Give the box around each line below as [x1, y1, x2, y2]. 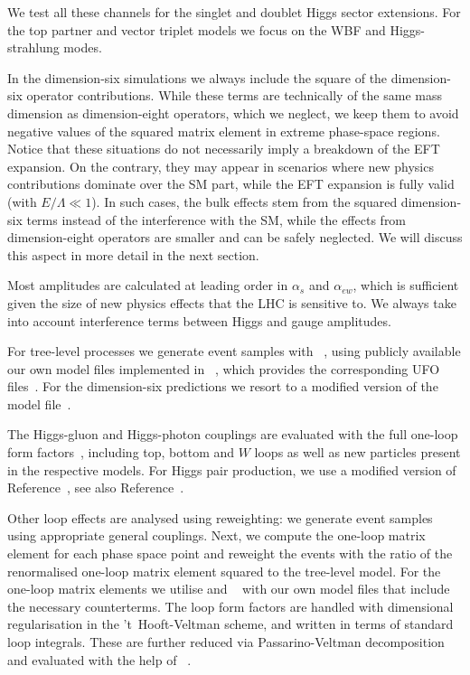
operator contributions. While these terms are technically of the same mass [26, 86, 442, 105]
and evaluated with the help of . [7, 650, 192, 669]
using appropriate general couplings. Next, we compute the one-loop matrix [7, 526, 426, 545]
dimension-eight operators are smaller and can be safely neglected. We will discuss [7, 228, 463, 247]
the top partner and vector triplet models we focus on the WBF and [7, 20, 386, 39]
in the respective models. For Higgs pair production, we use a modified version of [7, 460, 456, 479]
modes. [63, 38, 102, 57]
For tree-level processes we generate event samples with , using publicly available [7, 342, 461, 361]
